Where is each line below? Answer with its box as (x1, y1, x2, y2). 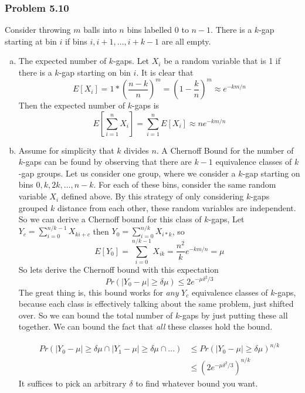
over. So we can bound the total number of (18, 309, 173, 321)
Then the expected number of (18, 99, 126, 111)
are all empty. (161, 35, 211, 47)
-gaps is (132, 99, 160, 111)
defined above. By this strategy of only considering (61, 190, 244, 202)
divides (124, 144, 149, 156)
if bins (65, 35, 87, 47)
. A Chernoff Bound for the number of (156, 144, 294, 156)
